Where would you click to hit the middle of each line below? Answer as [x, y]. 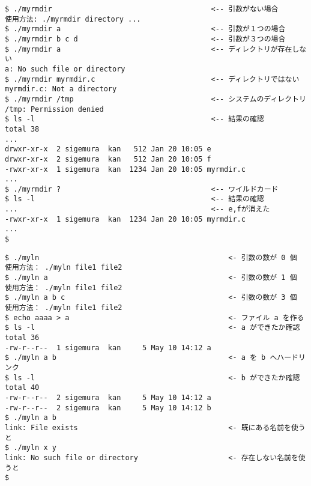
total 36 [22, 338]
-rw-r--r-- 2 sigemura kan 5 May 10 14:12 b [108, 408]
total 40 [22, 388]
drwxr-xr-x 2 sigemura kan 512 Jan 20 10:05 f [108, 159]
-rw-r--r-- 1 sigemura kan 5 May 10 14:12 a [108, 348]
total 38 [22, 129]
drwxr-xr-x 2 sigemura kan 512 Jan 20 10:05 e [108, 149]
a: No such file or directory [65, 69]
